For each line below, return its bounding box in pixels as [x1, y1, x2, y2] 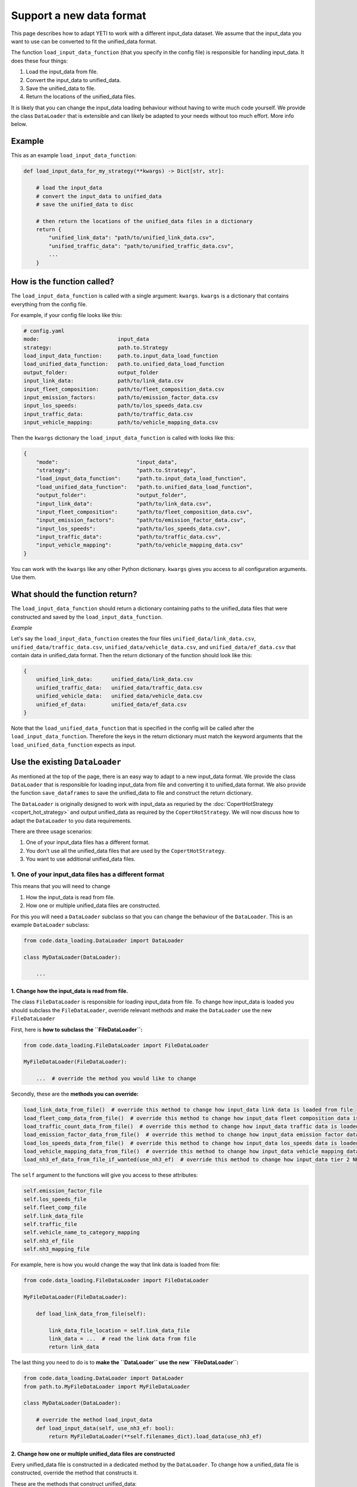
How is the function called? [11, 277, 114, 287]
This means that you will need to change [11, 883, 111, 890]
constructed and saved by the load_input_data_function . [11, 613, 163, 620]
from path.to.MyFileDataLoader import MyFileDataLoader [23, 1383, 190, 1390]
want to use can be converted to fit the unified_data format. [11, 37, 157, 45]
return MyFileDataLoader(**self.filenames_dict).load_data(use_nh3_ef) [48, 1433, 262, 1439]
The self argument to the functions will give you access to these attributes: [11, 1172, 198, 1179]
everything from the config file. [11, 300, 87, 308]
